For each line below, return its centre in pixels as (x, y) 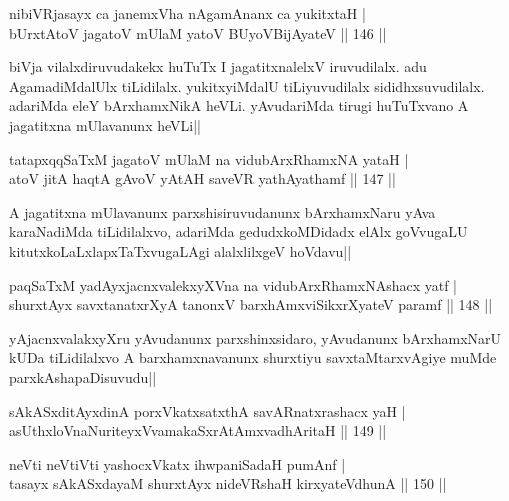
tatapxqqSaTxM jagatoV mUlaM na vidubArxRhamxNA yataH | (209, 158)
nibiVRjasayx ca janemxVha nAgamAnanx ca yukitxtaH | (187, 13)
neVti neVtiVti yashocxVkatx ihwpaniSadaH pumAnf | (177, 463)
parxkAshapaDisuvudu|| (83, 376)
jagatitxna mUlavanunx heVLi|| (105, 124)
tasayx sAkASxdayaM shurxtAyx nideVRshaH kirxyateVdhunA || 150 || (228, 483)
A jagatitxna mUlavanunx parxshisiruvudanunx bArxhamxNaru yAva (222, 211)
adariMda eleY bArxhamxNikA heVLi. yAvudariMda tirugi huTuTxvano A (239, 105)
